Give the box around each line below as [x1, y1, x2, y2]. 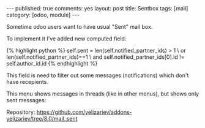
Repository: [6, 108, 35, 116]
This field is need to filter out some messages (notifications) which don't [6, 72, 189, 79]
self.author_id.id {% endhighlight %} [6, 60, 98, 67]
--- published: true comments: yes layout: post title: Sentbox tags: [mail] [6, 5, 188, 12]
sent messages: [6, 97, 47, 104]
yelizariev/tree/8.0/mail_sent [6, 115, 78, 122]
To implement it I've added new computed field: [6, 35, 127, 42]
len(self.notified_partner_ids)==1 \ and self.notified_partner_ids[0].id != [6, 53, 185, 61]
